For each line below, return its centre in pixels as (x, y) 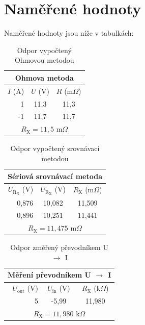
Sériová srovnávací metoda (55, 176)
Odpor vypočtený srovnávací (55, 148)
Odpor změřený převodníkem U (59, 247)
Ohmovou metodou (44, 60)
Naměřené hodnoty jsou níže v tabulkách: (69, 33)
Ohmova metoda (44, 77)
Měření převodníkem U (49, 275)
